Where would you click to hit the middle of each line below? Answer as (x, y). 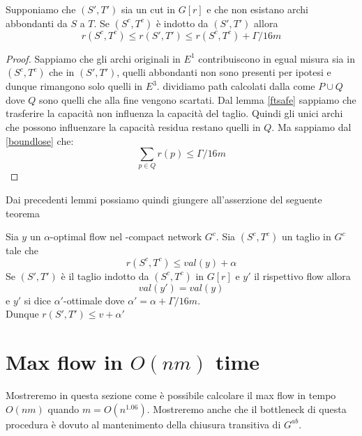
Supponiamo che (41, 9)
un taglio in (306, 236)
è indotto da (182, 23)
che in (62, 72)
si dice (37, 300)
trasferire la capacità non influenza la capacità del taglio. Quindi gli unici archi (174, 113)
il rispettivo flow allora (302, 275)
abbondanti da (37, 23)
